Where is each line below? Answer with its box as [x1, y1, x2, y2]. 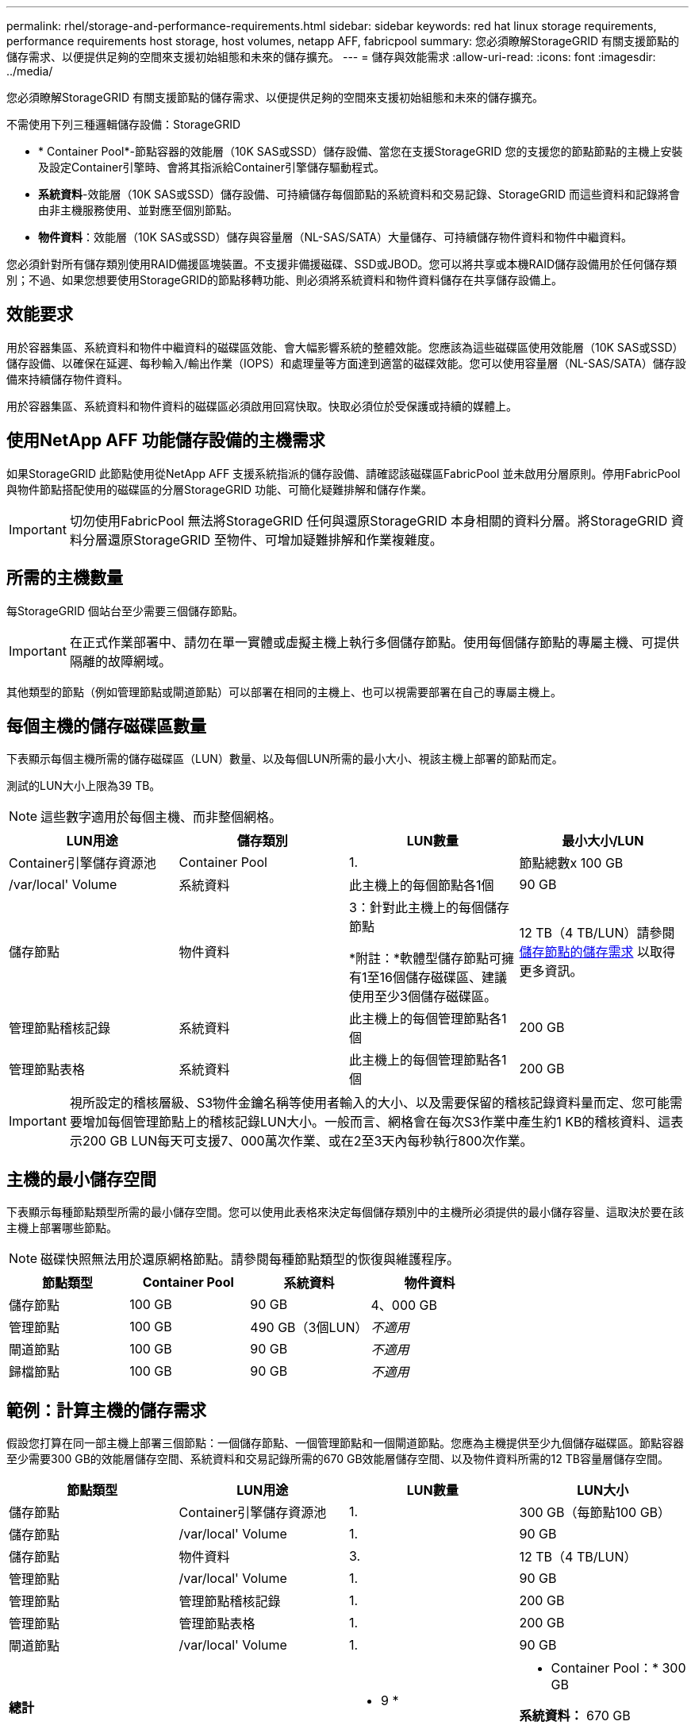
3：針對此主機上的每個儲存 [349, 899, 509, 916]
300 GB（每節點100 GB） [519, 1504, 671, 1521]
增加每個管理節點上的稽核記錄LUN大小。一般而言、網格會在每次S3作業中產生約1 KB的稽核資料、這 [82, 1114, 671, 1130]
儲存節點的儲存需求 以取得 [519, 944, 676, 961]
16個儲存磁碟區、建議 [379, 969, 507, 986]
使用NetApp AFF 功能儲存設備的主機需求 [6, 430, 325, 451]
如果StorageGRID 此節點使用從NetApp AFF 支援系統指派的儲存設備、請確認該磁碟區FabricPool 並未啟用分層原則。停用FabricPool [6, 466, 681, 480]
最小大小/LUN [562, 833, 644, 849]
